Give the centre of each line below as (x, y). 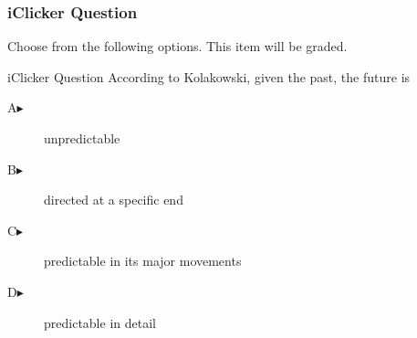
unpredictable (82, 138)
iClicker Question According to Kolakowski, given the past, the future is (209, 76)
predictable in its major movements (143, 261)
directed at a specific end (114, 200)
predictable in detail (100, 322)
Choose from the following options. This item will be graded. (177, 46)
